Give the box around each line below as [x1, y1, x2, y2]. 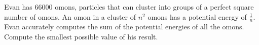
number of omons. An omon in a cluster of [4, 11, 136, 22]
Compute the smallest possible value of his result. [4, 31, 158, 42]
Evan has [4, 2, 32, 12]
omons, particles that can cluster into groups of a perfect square [55, 2, 254, 12]
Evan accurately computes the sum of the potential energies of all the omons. [4, 21, 244, 32]
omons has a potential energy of [147, 11, 247, 22]
